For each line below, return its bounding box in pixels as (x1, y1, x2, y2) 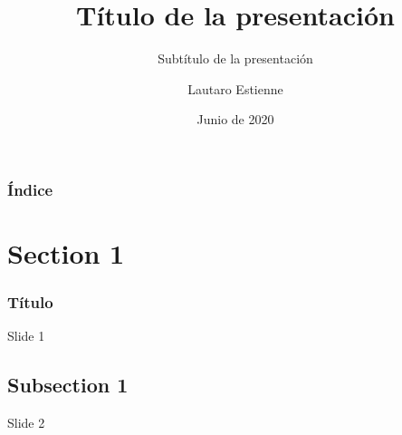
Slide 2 (7, 413, 45, 432)
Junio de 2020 (196, 110, 274, 129)
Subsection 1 (7, 371, 129, 399)
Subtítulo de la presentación (158, 49, 313, 68)
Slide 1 (7, 326, 45, 345)
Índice (7, 178, 53, 200)
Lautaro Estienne (187, 79, 283, 98)
